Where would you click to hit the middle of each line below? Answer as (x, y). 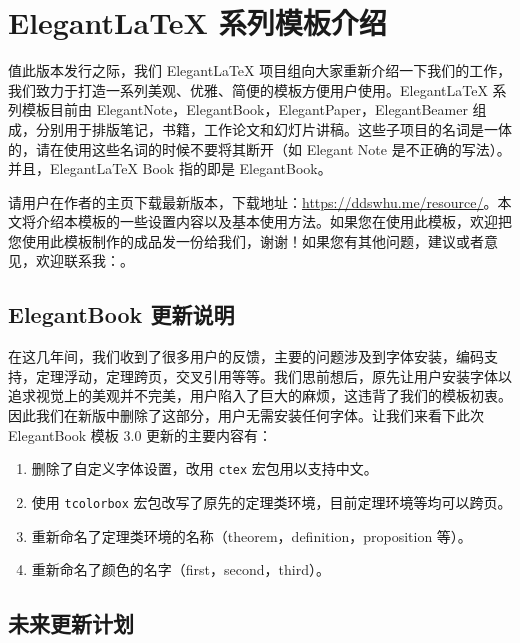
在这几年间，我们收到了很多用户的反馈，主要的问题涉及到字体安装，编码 (246, 356)
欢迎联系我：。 (84, 260)
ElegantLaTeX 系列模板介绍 (197, 22)
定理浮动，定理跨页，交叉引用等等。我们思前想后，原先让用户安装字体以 (273, 375)
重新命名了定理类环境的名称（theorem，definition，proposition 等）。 (251, 535)
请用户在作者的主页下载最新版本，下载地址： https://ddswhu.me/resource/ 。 (253, 201)
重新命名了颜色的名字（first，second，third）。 (180, 569)
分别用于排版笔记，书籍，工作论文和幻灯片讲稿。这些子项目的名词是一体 (273, 128)
